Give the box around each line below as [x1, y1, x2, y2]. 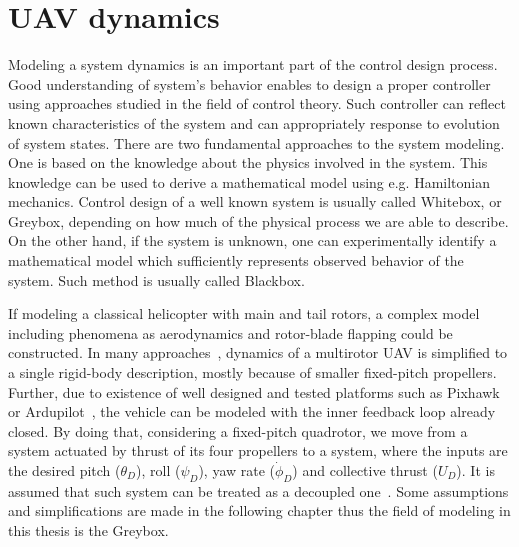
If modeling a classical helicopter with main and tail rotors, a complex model [8, 303, 480, 324]
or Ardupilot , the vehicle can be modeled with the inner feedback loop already [8, 401, 496, 422]
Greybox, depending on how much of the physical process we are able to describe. [8, 210, 509, 231]
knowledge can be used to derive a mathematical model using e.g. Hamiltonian [8, 171, 491, 192]
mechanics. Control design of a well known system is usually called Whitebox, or [8, 191, 502, 212]
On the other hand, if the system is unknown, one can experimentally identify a [8, 230, 497, 251]
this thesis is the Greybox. [8, 519, 169, 540]
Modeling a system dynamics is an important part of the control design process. [8, 54, 498, 75]
